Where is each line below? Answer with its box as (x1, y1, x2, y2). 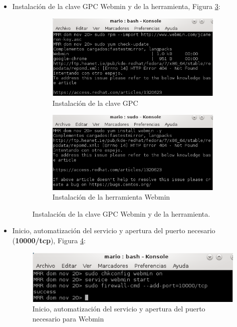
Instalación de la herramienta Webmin (52, 192, 170, 202)
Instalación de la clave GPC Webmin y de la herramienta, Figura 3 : (12, 1, 220, 11)
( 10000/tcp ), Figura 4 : (12, 235, 86, 245)
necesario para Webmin (32, 313, 104, 323)
